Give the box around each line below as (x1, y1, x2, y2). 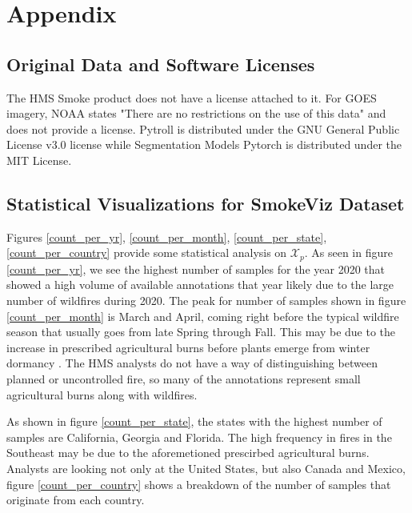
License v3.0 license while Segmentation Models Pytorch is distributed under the (6, 136, 402, 153)
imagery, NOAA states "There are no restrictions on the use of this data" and (6, 105, 386, 122)
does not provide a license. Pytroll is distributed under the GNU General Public (6, 120, 400, 137)
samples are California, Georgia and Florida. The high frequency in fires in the (6, 428, 392, 445)
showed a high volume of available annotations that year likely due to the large (6, 276, 394, 293)
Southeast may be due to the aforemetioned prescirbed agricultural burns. (6, 444, 370, 461)
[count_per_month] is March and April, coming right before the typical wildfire (6, 307, 399, 324)
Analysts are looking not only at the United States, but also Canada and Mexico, (6, 459, 406, 476)
